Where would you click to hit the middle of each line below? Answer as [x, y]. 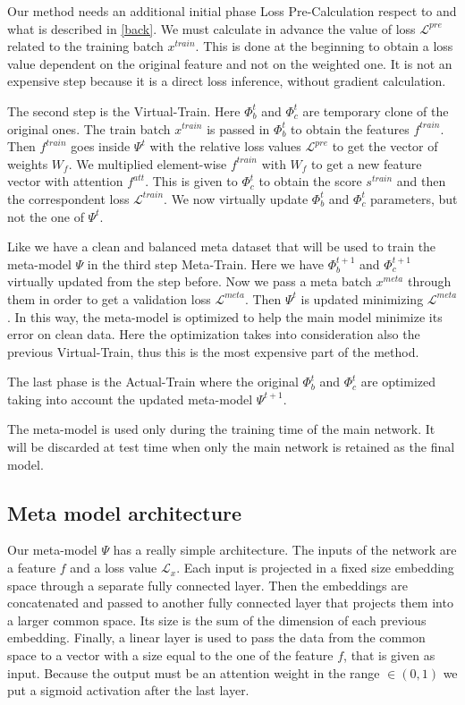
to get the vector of [385, 146]
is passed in [238, 128]
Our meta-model [52, 550]
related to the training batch [85, 46]
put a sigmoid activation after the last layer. [128, 690]
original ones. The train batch [89, 128]
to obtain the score [310, 181]
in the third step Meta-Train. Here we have [206, 263]
